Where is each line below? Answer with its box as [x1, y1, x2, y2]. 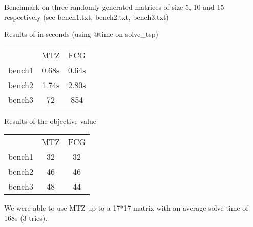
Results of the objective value [4, 115, 96, 126]
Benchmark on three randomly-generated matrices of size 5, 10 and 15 [4, 2, 224, 12]
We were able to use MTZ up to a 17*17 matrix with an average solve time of [4, 202, 248, 213]
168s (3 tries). [4, 212, 48, 223]
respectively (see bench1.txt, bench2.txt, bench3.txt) [4, 11, 169, 22]
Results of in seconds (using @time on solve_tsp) [4, 29, 158, 39]
